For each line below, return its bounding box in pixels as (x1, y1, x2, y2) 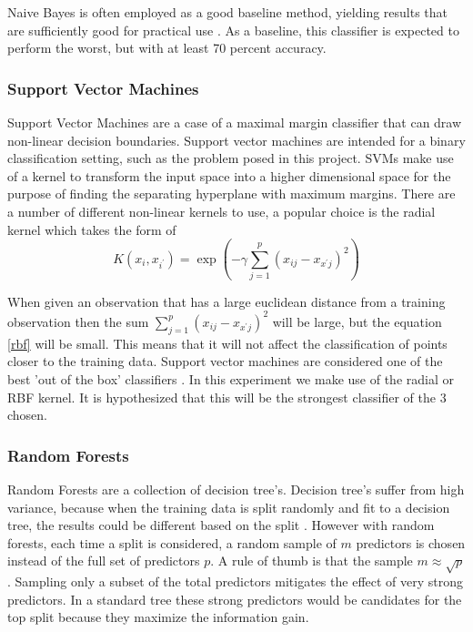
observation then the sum (7, 311, 149, 331)
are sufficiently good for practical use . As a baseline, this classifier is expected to (7, 20, 459, 39)
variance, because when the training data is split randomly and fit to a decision (7, 497, 450, 516)
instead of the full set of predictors (7, 551, 200, 570)
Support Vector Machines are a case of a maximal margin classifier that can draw (7, 113, 462, 131)
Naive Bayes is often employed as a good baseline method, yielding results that (7, 3, 448, 21)
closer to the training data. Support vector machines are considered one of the (7, 352, 443, 371)
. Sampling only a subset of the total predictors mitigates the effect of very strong (7, 572, 464, 591)
